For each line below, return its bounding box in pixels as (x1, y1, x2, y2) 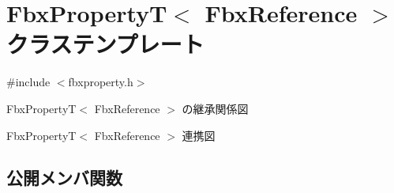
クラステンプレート (6, 28, 205, 60)
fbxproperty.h (68, 74, 133, 90)
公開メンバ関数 (6, 165, 122, 190)
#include (6, 74, 51, 90)
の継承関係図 (182, 100, 249, 116)
